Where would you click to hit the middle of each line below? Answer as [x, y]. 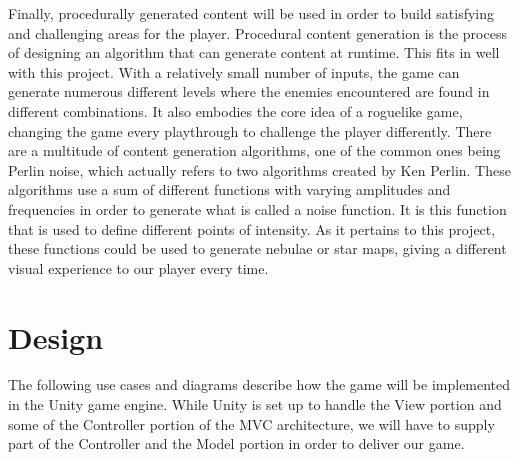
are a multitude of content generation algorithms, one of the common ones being [254, 150]
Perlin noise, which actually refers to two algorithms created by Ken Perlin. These [259, 169]
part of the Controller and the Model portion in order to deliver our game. [236, 443]
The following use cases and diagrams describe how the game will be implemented [259, 384]
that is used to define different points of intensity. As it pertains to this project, [252, 228]
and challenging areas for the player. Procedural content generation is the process [257, 32]
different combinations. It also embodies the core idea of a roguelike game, [235, 110]
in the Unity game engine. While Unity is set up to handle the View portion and [255, 404]
